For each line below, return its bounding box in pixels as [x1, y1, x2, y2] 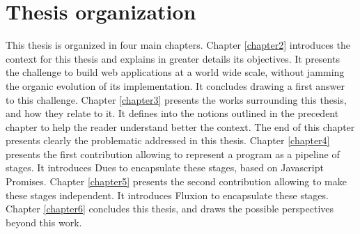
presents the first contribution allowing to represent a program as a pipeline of [6, 146, 340, 161]
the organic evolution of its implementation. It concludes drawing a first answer [6, 78, 345, 93]
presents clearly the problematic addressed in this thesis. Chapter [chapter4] [6, 133, 330, 148]
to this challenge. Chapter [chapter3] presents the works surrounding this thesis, [6, 92, 347, 107]
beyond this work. [6, 214, 82, 229]
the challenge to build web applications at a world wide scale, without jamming [6, 65, 345, 79]
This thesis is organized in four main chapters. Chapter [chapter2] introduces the [6, 38, 350, 52]
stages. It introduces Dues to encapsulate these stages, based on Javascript [6, 160, 324, 175]
